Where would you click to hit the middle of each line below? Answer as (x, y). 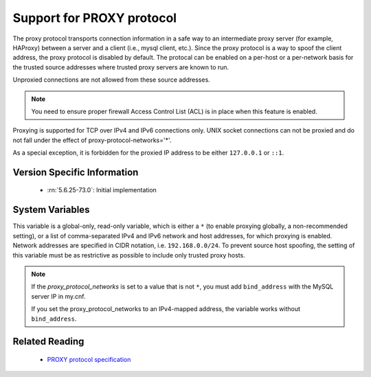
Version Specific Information (76, 172)
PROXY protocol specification (89, 359)
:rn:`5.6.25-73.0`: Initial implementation (102, 190)
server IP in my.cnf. (58, 296)
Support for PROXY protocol (95, 18)
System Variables (51, 210)
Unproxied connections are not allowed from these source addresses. (112, 80)
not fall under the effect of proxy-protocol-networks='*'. (92, 140)
